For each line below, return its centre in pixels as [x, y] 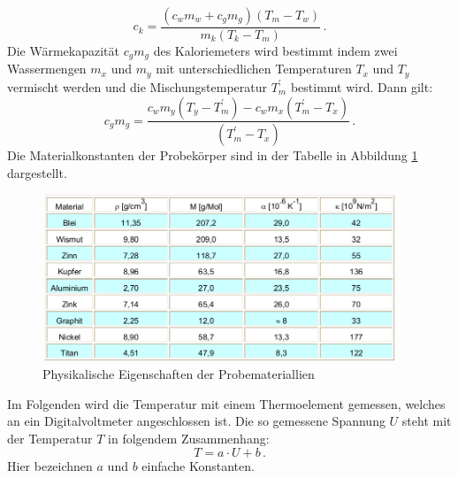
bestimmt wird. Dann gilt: [362, 86]
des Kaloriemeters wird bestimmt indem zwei [275, 51]
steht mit [427, 421]
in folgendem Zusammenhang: [189, 438]
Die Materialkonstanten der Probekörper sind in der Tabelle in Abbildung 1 [213, 155]
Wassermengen [47, 69]
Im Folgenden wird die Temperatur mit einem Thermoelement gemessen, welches [226, 403]
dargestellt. [37, 173]
